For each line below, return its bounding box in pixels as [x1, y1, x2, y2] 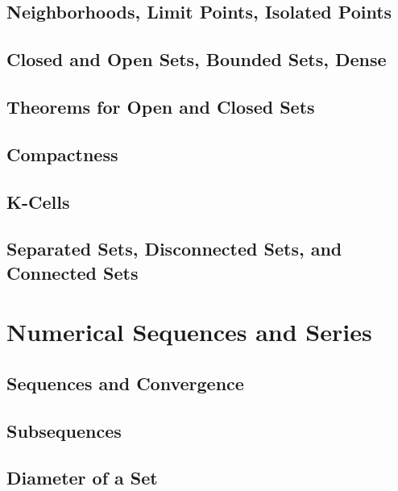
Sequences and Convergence [6, 370, 244, 395]
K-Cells [6, 189, 70, 214]
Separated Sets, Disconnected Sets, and [6, 236, 342, 261]
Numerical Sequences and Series [6, 315, 372, 348]
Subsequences [6, 418, 122, 443]
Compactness [6, 141, 118, 166]
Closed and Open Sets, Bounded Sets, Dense [6, 47, 387, 72]
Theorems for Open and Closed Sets [6, 94, 315, 119]
